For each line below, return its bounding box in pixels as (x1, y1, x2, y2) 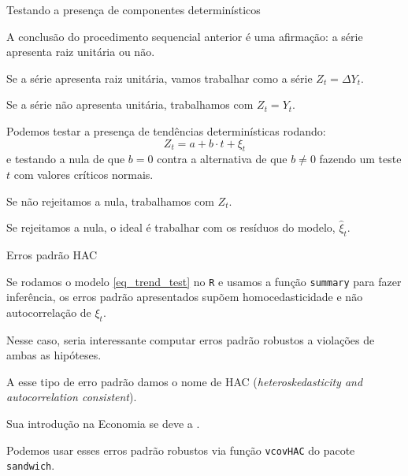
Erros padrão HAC (6, 246, 98, 262)
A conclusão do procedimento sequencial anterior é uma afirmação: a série (6, 28, 363, 44)
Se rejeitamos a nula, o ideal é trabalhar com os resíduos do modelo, (6, 219, 336, 236)
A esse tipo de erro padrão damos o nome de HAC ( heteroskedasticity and (6, 373, 363, 389)
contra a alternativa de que (157, 151, 287, 167)
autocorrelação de (6, 303, 91, 320)
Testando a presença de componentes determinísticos (6, 2, 261, 17)
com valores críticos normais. (13, 165, 154, 182)
